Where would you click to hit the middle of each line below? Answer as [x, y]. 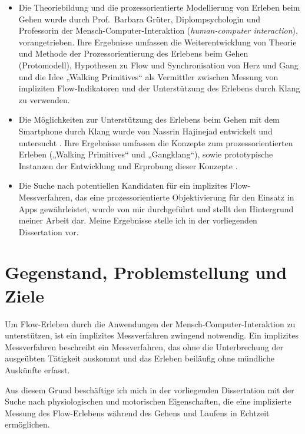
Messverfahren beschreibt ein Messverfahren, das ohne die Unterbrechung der [144, 346]
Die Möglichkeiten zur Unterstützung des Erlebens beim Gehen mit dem [149, 119]
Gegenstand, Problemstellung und [146, 272]
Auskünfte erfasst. [37, 369]
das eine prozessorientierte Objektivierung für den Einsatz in [185, 197]
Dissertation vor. [49, 231]
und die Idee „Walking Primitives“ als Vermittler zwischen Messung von [148, 76]
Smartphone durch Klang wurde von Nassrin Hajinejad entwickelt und [145, 131]
